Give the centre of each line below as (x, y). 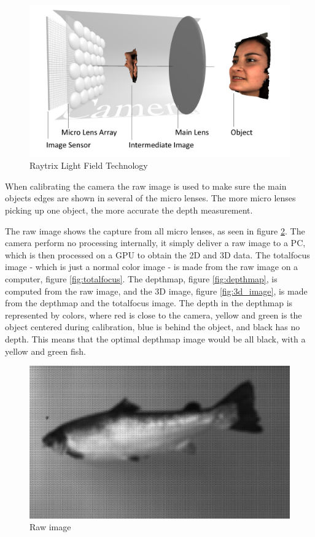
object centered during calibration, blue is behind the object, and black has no (153, 327)
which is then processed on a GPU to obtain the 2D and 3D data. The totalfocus (157, 254)
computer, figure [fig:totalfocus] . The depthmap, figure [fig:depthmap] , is (141, 278)
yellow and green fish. (45, 351)
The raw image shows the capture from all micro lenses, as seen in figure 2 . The (155, 230)
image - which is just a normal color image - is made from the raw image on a (152, 267)
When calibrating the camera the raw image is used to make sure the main (146, 186)
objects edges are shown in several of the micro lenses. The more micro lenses (150, 198)
